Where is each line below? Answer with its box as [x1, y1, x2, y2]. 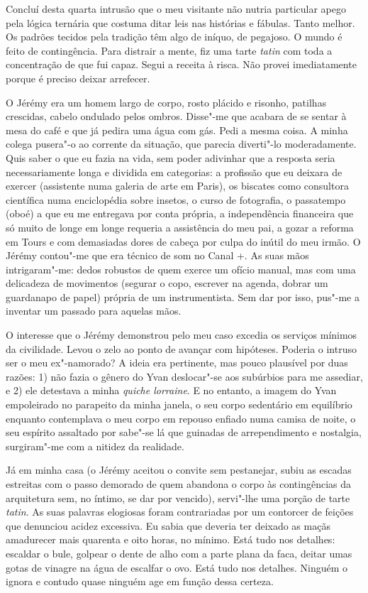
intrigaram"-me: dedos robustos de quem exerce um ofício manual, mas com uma [6, 261, 356, 276]
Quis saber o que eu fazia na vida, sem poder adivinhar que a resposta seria [6, 150, 335, 165]
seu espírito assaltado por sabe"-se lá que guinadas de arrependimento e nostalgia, [6, 425, 362, 440]
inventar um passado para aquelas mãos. [6, 303, 182, 318]
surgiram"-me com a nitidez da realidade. [6, 438, 184, 453]
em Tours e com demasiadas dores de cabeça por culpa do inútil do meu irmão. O [6, 234, 361, 249]
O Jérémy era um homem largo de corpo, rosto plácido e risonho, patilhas [6, 94, 327, 109]
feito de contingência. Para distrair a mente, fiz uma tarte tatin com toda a [6, 43, 333, 58]
